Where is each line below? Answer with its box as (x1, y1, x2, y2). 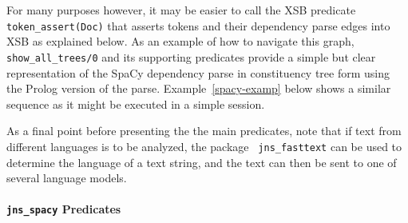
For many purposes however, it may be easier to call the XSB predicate (6, 2, 356, 18)
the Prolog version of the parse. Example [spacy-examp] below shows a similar (6, 80, 391, 97)
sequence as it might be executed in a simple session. (6, 95, 265, 112)
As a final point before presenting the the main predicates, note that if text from (6, 122, 402, 139)
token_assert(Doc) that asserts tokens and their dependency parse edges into (6, 17, 390, 34)
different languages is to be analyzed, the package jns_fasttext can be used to (6, 137, 402, 154)
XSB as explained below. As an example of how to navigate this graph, (6, 33, 355, 50)
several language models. (6, 169, 127, 186)
